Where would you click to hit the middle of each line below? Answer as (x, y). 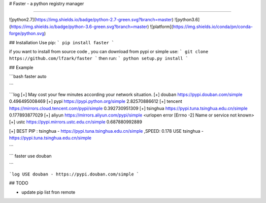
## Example (21, 67)
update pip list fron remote (49, 192)
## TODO (19, 183)
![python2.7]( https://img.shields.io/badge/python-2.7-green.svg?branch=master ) (91, 20)
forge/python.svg (27, 33)
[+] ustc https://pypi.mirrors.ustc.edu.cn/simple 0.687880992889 (76, 122)
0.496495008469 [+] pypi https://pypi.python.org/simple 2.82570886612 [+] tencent (96, 101)
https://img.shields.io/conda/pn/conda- (213, 27)
